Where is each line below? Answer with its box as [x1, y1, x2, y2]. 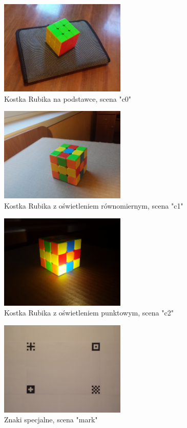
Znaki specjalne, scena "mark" [4, 414, 98, 425]
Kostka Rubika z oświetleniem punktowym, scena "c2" [4, 307, 174, 318]
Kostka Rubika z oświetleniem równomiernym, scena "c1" [4, 200, 183, 211]
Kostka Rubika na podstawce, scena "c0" [4, 93, 132, 104]
